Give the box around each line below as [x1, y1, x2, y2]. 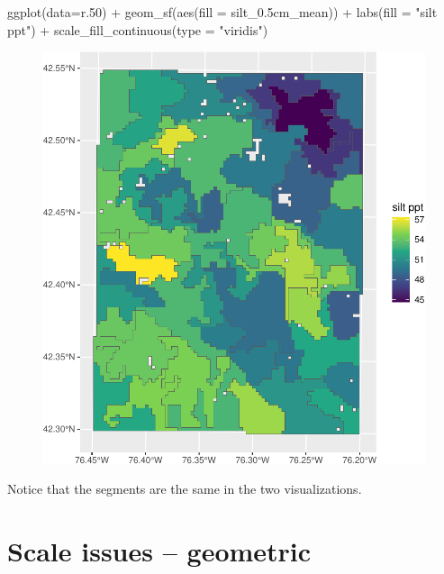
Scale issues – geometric [7, 533, 312, 569]
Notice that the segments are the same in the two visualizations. [7, 479, 362, 498]
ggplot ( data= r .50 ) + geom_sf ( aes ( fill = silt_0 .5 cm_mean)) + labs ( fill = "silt [7, 3, 438, 21]
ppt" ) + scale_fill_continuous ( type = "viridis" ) [7, 20, 268, 39]
